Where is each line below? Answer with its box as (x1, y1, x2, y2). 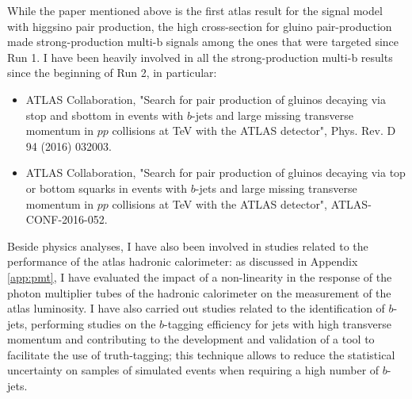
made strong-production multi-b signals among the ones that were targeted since (7, 33, 399, 50)
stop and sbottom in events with (25, 106, 184, 123)
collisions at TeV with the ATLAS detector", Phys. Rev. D (112, 122, 396, 139)
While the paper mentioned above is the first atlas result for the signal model (7, 2, 383, 18)
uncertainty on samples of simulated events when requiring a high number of (7, 362, 380, 378)
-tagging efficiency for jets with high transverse (164, 315, 392, 332)
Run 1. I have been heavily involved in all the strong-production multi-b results (7, 48, 393, 65)
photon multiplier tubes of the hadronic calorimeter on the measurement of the (7, 284, 391, 301)
